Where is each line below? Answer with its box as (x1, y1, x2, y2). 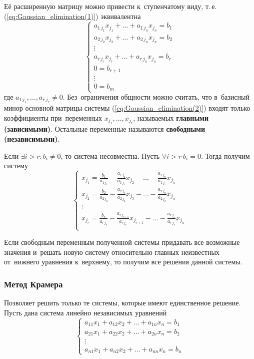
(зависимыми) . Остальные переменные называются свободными (4, 124, 205, 134)
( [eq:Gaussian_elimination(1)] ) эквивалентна (4, 11, 141, 21)
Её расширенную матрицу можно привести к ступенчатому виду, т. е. (4, 1, 217, 11)
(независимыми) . (4, 134, 60, 144)
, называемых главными (133, 113, 208, 123)
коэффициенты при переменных (4, 113, 102, 123)
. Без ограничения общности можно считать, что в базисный (62, 92, 249, 102)
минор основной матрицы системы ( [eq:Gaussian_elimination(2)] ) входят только (4, 103, 250, 113)
